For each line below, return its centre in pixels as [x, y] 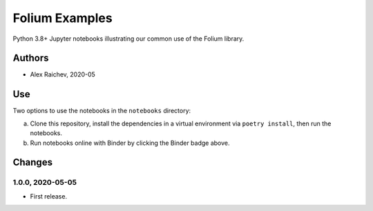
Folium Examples [63, 18]
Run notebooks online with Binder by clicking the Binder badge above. [130, 143]
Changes [33, 162]
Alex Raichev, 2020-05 [63, 74]
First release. [49, 196]
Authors [31, 58]
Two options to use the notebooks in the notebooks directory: [102, 111]
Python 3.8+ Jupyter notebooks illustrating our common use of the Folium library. [128, 39]
